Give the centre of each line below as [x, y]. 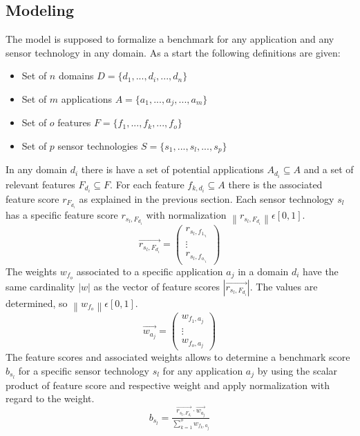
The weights [31, 271]
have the [321, 271]
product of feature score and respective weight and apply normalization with [168, 385]
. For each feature [147, 184]
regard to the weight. [50, 398]
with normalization [186, 215]
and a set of [329, 169]
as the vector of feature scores [157, 286]
